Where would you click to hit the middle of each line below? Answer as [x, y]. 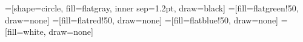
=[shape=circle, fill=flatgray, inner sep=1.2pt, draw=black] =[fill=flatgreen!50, [152, 8]
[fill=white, [25, 31]
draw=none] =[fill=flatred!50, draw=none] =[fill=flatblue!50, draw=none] [142, 19]
